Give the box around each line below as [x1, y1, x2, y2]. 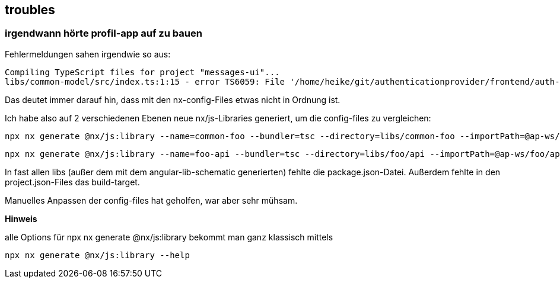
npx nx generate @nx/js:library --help [5, 250, 190, 260]
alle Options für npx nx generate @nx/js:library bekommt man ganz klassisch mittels [5, 231, 333, 242]
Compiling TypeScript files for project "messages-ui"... [5, 67, 280, 77]
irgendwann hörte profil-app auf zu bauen [5, 27, 202, 40]
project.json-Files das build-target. [5, 176, 140, 187]
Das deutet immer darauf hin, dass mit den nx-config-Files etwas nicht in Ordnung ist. [5, 94, 341, 105]
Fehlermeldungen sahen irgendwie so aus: [5, 49, 171, 59]
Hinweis [5, 213, 37, 224]
